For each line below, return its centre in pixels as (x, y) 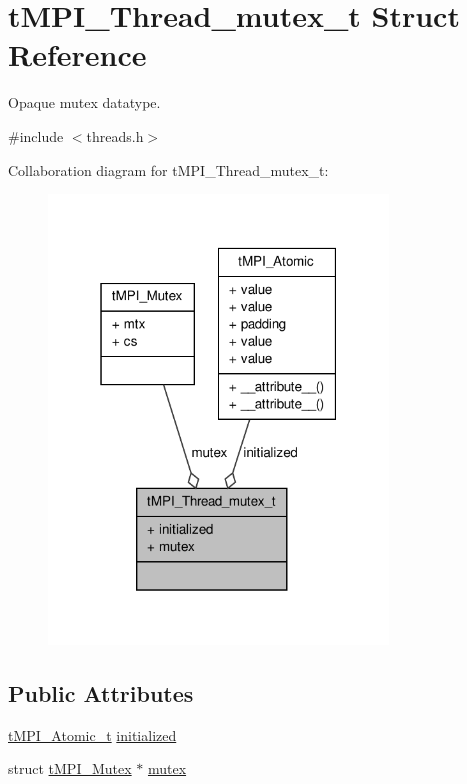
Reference (77, 54)
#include (36, 135)
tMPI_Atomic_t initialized (92, 734)
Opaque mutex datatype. (84, 102)
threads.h (115, 135)
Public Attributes (101, 692)
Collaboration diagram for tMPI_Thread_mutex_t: (168, 169)
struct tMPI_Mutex (70, 768)
